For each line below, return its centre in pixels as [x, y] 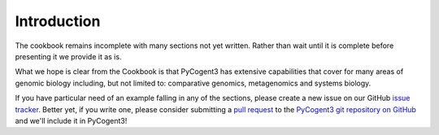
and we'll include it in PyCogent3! [71, 120]
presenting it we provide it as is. [68, 56]
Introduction [58, 21]
